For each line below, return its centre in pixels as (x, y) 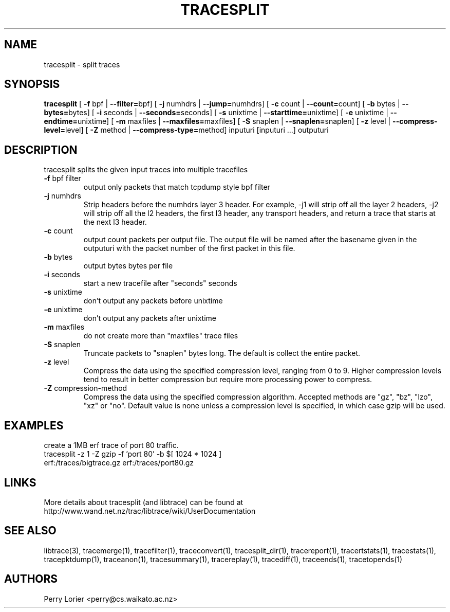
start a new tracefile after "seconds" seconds (160, 283)
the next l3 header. (115, 222)
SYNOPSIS (32, 84)
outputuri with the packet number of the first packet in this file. (189, 248)
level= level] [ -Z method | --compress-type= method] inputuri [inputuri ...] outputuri (186, 130)
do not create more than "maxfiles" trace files (161, 336)
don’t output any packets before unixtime (153, 301)
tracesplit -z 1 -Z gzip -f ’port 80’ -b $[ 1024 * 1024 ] (133, 454)
